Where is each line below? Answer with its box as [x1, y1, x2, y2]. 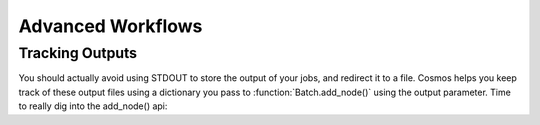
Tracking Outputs [18, 44, 138, 62]
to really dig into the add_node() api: [18, 100, 168, 112]
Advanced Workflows [18, 15, 203, 37]
